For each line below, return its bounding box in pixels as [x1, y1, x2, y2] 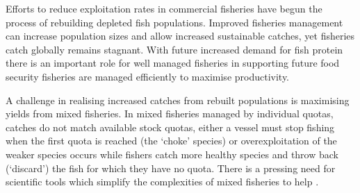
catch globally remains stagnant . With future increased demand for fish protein [6, 42, 343, 56]
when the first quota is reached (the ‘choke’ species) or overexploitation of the [6, 133, 337, 148]
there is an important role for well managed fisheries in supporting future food [6, 56, 340, 70]
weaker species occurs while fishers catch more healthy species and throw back [6, 146, 338, 161]
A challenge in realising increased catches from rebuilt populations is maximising [6, 92, 350, 107]
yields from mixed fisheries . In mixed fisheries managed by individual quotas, [6, 106, 334, 121]
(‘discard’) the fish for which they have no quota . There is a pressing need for [6, 160, 336, 175]
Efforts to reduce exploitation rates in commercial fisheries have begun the [6, 1, 322, 15]
